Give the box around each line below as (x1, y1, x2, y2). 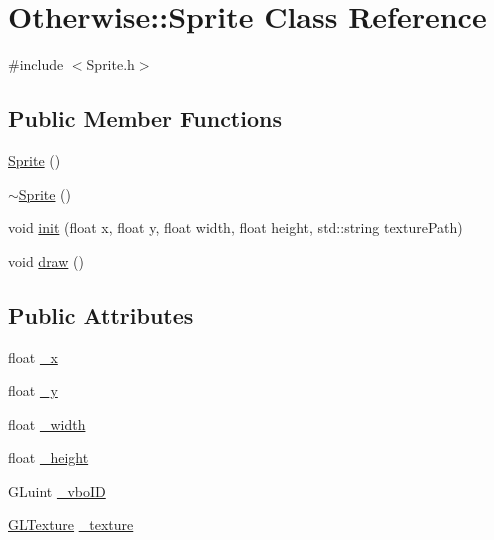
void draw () (8, 250, 84, 271)
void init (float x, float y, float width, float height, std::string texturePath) (8, 217, 463, 238)
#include (8, 54, 64, 75)
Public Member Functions (8, 103, 282, 134)
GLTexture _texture (8, 514, 134, 535)
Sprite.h (86, 54, 135, 75)
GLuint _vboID (8, 480, 106, 501)
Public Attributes (8, 299, 194, 330)
